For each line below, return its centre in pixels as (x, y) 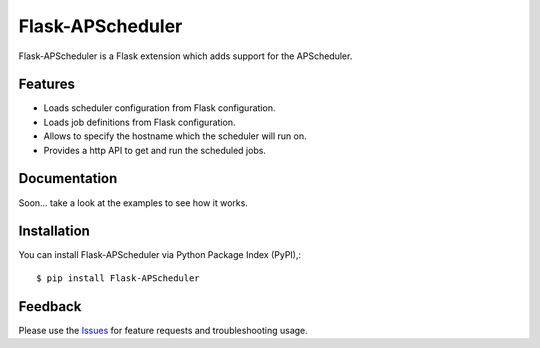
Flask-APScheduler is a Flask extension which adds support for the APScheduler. (185, 56)
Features (46, 84)
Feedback (50, 306)
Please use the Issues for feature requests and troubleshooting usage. (163, 330)
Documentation (68, 178)
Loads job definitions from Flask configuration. (139, 122)
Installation (54, 231)
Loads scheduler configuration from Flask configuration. (159, 108)
